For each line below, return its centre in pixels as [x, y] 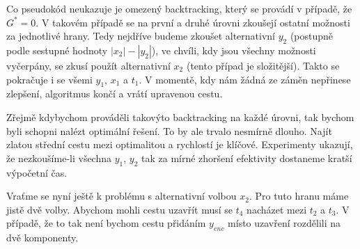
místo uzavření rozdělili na [284, 223]
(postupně [312, 36]
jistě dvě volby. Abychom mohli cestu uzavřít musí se [120, 209]
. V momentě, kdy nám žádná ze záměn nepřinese [245, 79]
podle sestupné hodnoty [57, 50]
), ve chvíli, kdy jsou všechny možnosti [234, 50]
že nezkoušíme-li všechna [59, 158]
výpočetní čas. [37, 172]
